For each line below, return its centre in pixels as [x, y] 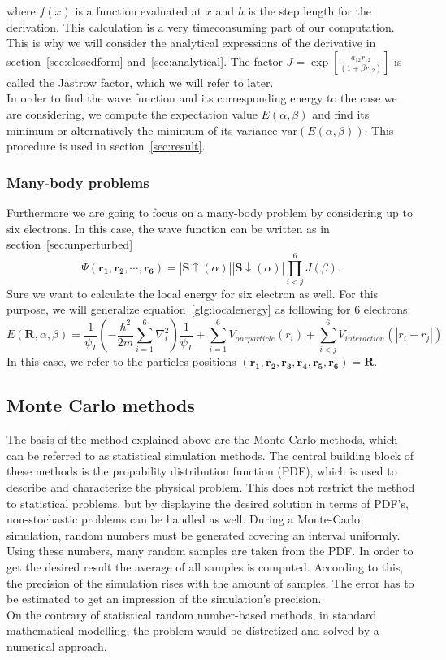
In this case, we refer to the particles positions [121, 361]
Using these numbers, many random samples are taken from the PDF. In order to [210, 551]
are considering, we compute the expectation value [132, 113]
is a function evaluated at [139, 11]
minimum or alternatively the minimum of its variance [142, 130]
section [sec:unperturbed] [70, 244]
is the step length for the [310, 11]
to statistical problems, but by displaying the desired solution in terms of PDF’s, [208, 503]
